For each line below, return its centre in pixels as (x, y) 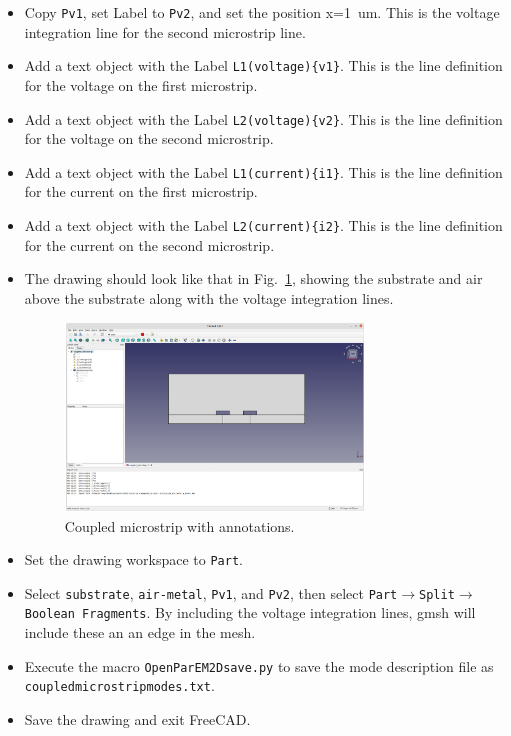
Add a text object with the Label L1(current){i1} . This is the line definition (263, 171)
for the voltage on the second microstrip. (149, 138)
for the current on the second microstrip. (149, 244)
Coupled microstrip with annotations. (179, 525)
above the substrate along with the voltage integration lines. (209, 297)
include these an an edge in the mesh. (140, 632)
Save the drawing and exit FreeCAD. (137, 719)
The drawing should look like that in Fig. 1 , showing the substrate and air (253, 278)
